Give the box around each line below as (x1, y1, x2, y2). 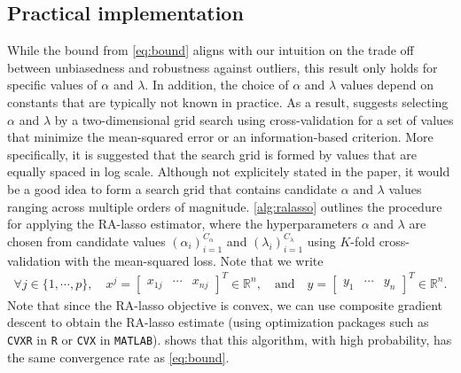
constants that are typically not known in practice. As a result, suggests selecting (7, 92, 449, 111)
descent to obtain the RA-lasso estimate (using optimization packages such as (7, 313, 429, 331)
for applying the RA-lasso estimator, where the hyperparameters (7, 214, 358, 233)
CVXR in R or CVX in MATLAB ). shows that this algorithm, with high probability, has (7, 330, 452, 348)
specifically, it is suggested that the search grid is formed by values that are (7, 144, 417, 163)
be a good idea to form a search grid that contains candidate (7, 179, 338, 198)
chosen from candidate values (7, 231, 166, 250)
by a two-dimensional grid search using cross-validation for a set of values (54, 110, 454, 128)
